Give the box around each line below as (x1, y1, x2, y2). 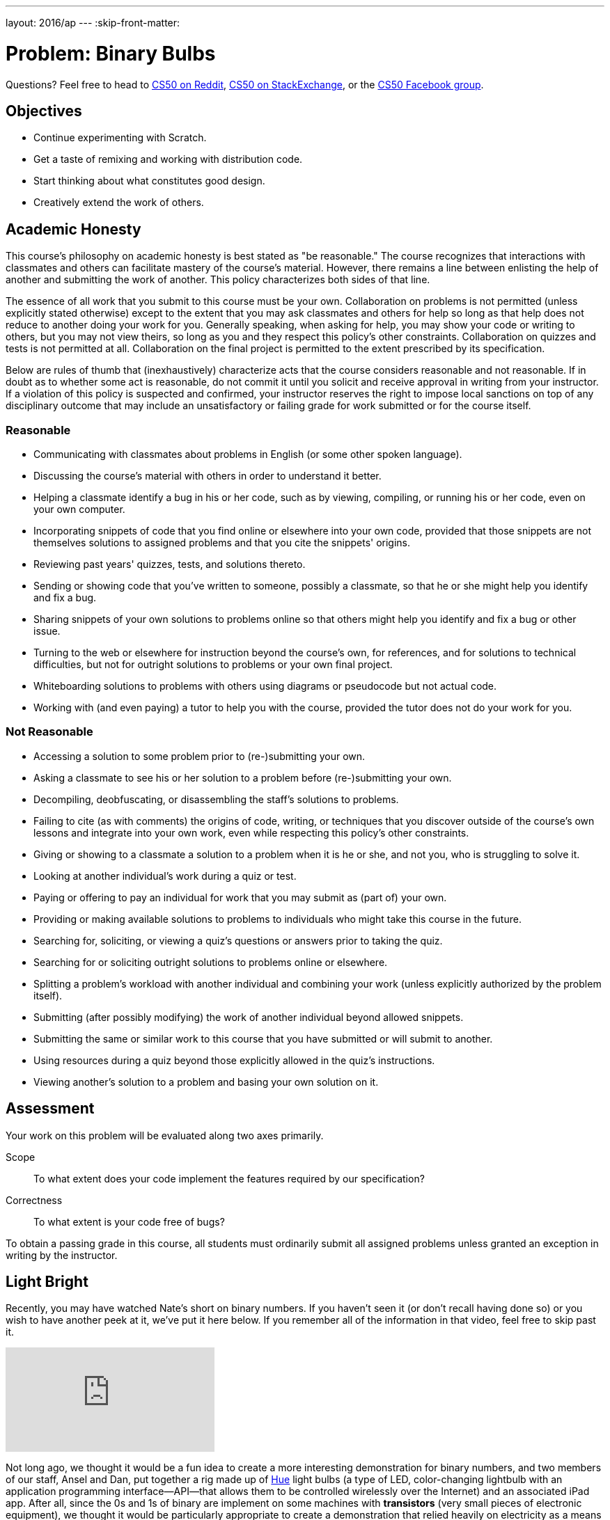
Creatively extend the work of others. (33, 196, 204, 209)
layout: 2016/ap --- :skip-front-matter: (6, 17, 180, 29)
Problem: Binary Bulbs (6, 41, 216, 65)
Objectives (6, 102, 82, 120)
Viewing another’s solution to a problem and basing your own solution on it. (33, 1075, 379, 1088)
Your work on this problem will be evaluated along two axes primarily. (6, 1129, 324, 1141)
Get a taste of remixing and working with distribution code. (33, 153, 303, 166)
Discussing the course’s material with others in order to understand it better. (33, 469, 382, 482)
